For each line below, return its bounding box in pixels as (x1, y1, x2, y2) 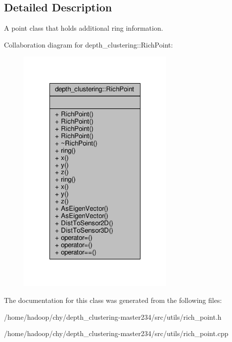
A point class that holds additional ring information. (4, 23, 163, 33)
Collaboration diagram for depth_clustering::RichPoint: (4, 39, 173, 49)
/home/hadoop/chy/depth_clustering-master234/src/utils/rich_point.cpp (4, 328, 229, 339)
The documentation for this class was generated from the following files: (4, 294, 222, 305)
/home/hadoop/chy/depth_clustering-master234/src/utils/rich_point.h (4, 311, 222, 322)
